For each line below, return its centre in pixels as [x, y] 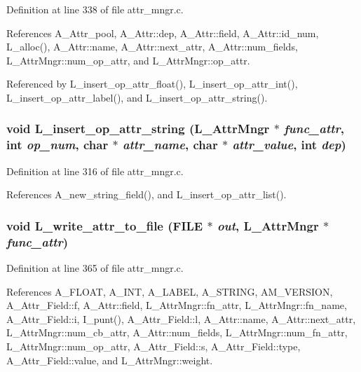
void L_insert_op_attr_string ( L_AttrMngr [138, 129]
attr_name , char [170, 145]
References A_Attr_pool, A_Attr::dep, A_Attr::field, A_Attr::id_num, [163, 33]
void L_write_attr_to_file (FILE [105, 225]
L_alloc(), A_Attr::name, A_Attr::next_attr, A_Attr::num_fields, [152, 47]
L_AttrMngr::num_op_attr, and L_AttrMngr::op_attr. [128, 60]
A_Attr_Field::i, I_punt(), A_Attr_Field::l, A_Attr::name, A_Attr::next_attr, [181, 318]
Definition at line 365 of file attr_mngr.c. [95, 268]
